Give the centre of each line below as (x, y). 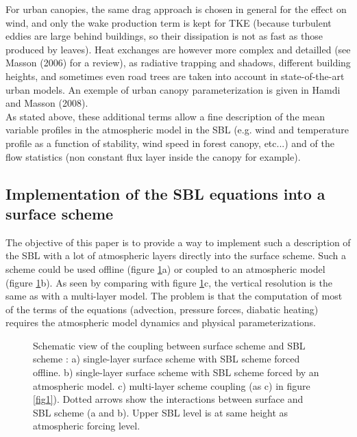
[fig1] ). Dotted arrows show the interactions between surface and (168, 399)
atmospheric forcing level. (87, 426)
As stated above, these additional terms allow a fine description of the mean (165, 116)
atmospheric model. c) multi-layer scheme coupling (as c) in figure (172, 385)
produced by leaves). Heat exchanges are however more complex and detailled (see (178, 49)
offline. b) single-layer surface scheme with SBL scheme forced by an (176, 372)
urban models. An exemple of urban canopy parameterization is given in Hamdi (173, 89)
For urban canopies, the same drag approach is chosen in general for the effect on (176, 9)
